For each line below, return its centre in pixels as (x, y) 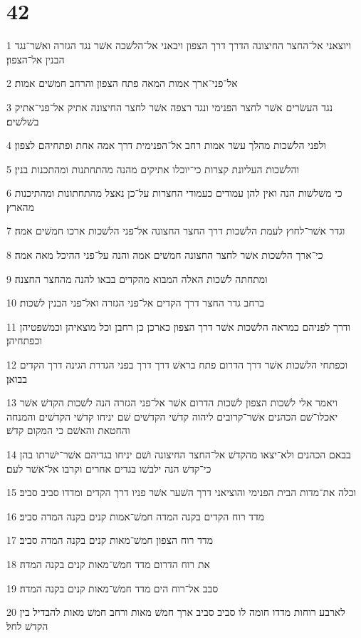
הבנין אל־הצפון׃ (36, 59)
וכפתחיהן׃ (24, 340)
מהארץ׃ (20, 206)
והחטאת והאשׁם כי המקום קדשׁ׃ (68, 430)
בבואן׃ (17, 378)
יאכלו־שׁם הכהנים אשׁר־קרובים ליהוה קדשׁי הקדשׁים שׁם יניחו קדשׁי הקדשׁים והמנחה (172, 416)
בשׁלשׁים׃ (23, 121)
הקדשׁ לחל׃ (27, 626)
